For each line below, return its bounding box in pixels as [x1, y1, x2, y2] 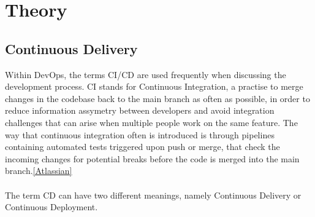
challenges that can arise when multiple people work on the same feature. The [5, 116, 298, 128]
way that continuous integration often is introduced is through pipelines [5, 128, 275, 141]
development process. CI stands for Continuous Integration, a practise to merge [5, 80, 303, 93]
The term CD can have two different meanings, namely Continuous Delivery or [5, 188, 302, 201]
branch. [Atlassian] [5, 164, 72, 177]
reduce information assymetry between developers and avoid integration [5, 104, 275, 117]
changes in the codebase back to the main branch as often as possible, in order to [5, 92, 310, 105]
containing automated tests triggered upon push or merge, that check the [5, 140, 280, 153]
